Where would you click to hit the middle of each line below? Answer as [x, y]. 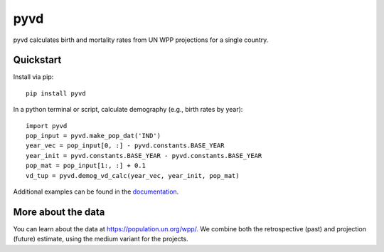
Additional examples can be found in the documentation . [96, 191]
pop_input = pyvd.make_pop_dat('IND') [94, 136]
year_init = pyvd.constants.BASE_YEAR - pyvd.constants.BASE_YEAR [144, 156]
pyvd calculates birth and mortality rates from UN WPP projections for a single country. [141, 40]
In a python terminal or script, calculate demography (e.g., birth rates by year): [128, 110]
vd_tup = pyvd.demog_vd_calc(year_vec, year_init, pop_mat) [133, 175]
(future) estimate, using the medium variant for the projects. [101, 239]
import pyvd [47, 126]
